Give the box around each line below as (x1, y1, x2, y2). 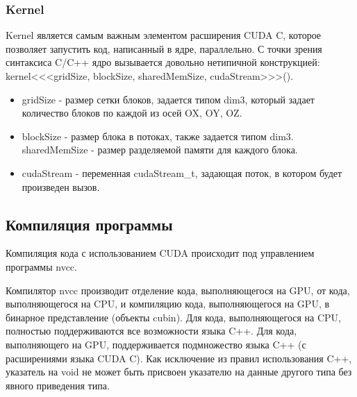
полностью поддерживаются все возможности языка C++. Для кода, (6, 323, 297, 338)
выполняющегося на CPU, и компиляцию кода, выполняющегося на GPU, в (6, 296, 330, 311)
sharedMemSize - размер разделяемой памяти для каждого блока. (22, 142, 298, 157)
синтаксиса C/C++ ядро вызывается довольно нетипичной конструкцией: (6, 55, 320, 69)
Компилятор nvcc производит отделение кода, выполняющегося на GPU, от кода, (6, 282, 350, 297)
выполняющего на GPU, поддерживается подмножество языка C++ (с (6, 337, 306, 351)
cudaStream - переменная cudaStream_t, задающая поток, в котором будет (22, 165, 342, 180)
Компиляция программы (6, 213, 173, 235)
